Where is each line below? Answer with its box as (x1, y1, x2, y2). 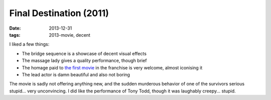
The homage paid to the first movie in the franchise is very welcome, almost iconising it (22, 64, 203, 70)
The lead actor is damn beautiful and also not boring (22, 71, 130, 77)
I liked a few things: (9, 41, 50, 47)
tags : (9, 32, 21, 38)
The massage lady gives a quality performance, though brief (22, 58, 148, 64)
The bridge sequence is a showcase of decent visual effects (22, 50, 147, 56)
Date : (9, 25, 21, 31)
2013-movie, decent (49, 32, 90, 38)
